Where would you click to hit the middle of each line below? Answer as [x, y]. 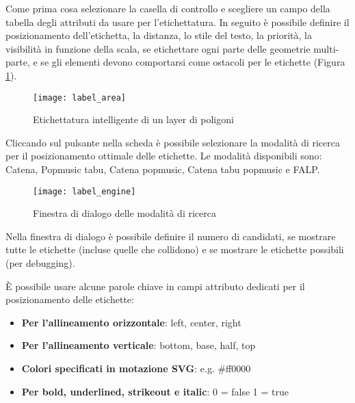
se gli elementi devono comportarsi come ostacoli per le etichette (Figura [193, 62]
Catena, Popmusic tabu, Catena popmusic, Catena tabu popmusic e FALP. [163, 169]
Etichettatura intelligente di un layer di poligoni [133, 119]
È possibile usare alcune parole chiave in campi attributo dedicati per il [155, 286]
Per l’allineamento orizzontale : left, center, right [131, 322]
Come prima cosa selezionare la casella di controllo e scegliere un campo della [168, 8]
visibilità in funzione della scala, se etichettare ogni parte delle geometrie [158, 48]
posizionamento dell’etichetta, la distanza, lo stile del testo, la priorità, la [159, 35]
